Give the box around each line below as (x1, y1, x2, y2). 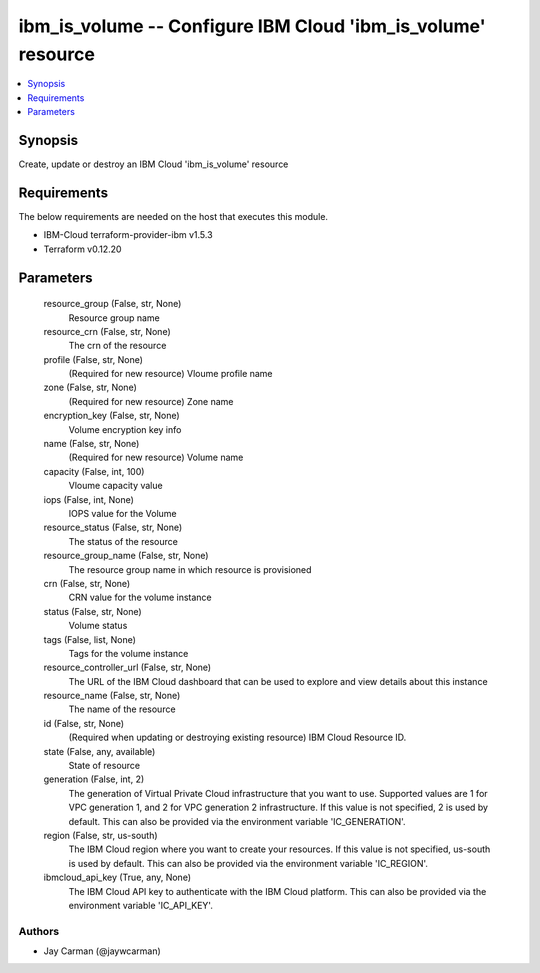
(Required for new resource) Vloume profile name (68, 368, 274, 380)
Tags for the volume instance (68, 647, 189, 659)
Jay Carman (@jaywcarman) (43, 945, 162, 957)
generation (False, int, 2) (43, 773, 145, 785)
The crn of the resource (68, 340, 167, 352)
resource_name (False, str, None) (43, 690, 181, 702)
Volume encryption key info (68, 423, 182, 435)
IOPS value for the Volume (68, 507, 177, 519)
